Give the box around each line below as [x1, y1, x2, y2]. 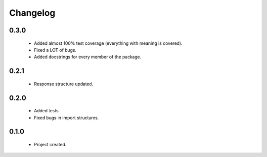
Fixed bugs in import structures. [34, 115, 99, 121]
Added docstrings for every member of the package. [34, 54, 141, 60]
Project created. [34, 141, 67, 147]
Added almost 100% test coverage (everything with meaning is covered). [34, 40, 182, 46]
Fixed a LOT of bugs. [34, 47, 77, 53]
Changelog [9, 7, 55, 18]
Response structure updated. [34, 81, 93, 87]
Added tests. [34, 108, 60, 114]
